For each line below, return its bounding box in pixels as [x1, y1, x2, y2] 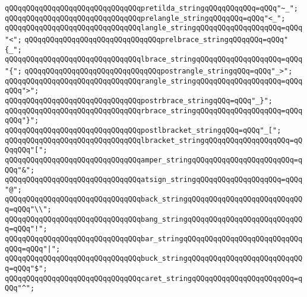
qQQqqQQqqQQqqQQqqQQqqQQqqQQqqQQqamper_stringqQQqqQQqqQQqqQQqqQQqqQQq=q [5, 155, 303, 164]
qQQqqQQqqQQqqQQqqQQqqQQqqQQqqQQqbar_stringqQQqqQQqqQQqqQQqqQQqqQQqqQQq [5, 235, 303, 244]
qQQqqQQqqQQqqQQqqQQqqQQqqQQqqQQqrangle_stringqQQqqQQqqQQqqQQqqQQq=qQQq [5, 76, 303, 85]
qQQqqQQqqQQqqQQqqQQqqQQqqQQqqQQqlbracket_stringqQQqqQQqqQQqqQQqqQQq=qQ [5, 136, 303, 145]
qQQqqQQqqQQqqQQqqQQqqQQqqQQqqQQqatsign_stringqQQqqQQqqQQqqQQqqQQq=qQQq [5, 175, 303, 184]
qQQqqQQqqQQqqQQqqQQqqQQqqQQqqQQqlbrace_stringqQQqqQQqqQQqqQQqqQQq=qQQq [5, 55, 303, 64]
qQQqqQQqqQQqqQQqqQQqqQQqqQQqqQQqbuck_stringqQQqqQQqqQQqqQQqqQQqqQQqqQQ [5, 254, 303, 263]
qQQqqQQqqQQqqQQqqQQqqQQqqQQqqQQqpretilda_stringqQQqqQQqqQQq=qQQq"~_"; [5, 4, 298, 12]
